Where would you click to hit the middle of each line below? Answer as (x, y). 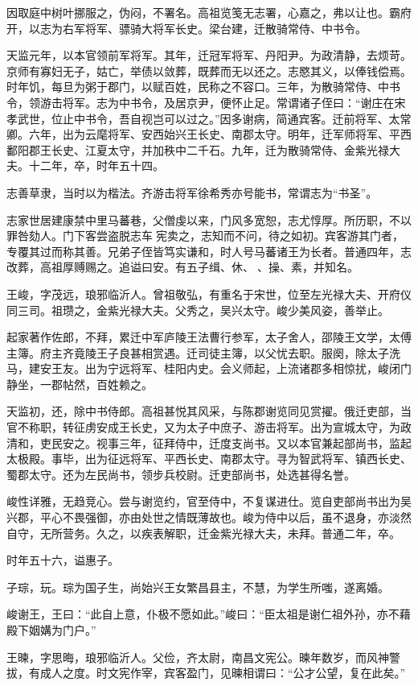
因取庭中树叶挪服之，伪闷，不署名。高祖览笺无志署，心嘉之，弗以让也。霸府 (209, 12)
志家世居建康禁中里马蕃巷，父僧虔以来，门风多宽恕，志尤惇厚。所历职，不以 (209, 219)
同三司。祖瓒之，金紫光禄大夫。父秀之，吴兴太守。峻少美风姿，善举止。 (198, 310)
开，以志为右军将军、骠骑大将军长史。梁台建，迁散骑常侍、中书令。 (186, 28)
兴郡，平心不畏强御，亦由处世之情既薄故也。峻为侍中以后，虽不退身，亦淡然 (209, 517)
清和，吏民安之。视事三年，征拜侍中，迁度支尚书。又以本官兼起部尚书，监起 (209, 442)
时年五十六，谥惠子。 (63, 560)
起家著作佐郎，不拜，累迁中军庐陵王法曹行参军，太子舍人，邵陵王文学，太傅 (209, 337)
